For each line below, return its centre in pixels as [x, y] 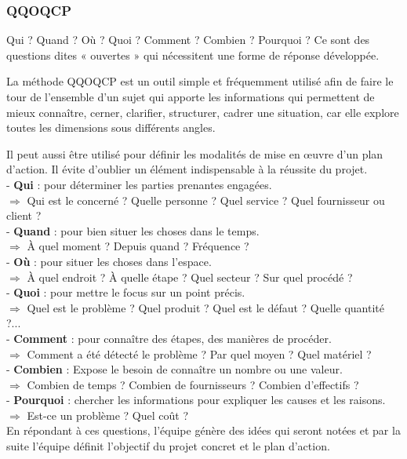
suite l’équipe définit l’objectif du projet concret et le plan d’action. [168, 446]
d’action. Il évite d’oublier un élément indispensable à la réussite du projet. [187, 169]
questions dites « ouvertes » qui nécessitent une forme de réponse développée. [193, 55]
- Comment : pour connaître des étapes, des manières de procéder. [169, 338]
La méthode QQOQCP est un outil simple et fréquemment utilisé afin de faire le [200, 81]
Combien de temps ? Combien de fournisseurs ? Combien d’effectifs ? [193, 384]
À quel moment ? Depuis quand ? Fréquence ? [138, 246]
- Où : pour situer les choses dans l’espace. [109, 261]
